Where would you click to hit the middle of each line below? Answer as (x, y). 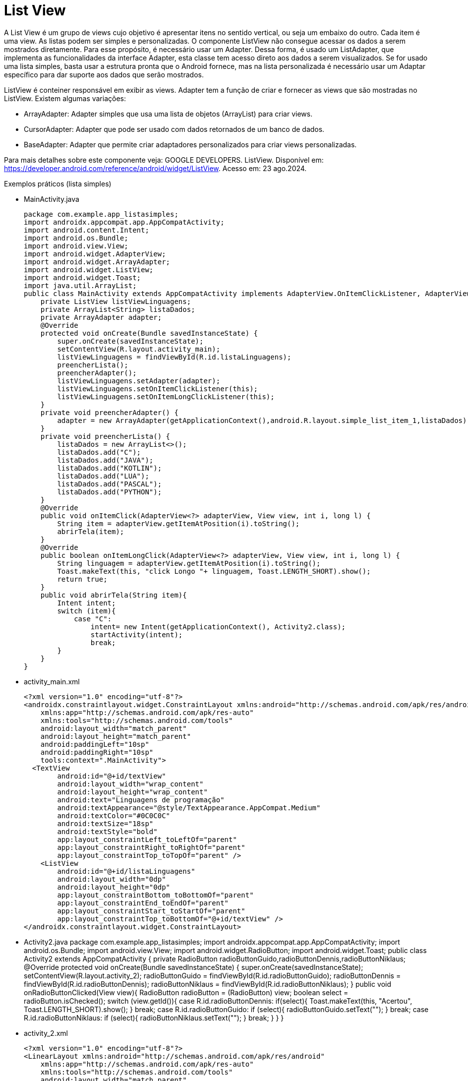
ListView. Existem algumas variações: (65, 98)
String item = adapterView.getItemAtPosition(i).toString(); (178, 523)
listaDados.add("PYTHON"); (110, 492)
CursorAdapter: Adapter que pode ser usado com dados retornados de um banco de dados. (174, 129)
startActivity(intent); (137, 634)
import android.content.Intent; (87, 230)
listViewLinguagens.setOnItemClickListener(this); (158, 389)
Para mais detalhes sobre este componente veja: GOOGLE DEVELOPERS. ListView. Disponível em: (164, 160)
